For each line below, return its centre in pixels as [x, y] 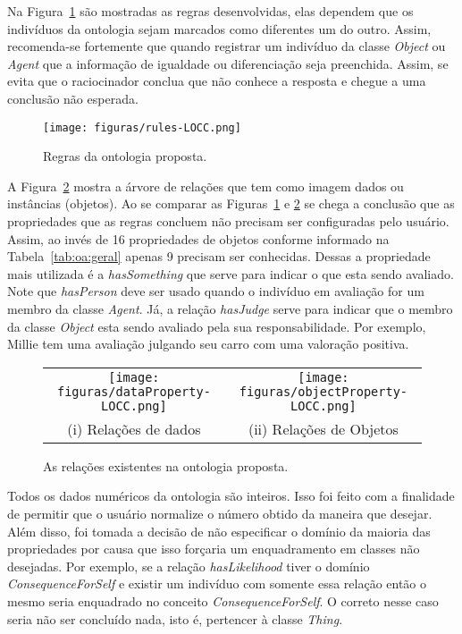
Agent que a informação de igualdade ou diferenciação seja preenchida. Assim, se [228, 63]
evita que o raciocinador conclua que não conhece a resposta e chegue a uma [217, 81]
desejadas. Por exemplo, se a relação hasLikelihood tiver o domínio [189, 566]
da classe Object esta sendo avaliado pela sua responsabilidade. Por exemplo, [217, 326]
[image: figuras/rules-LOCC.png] [142, 127]
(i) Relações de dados [134, 428]
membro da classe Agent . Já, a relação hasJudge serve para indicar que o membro [230, 308]
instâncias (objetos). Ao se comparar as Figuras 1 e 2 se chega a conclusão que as [231, 203]
